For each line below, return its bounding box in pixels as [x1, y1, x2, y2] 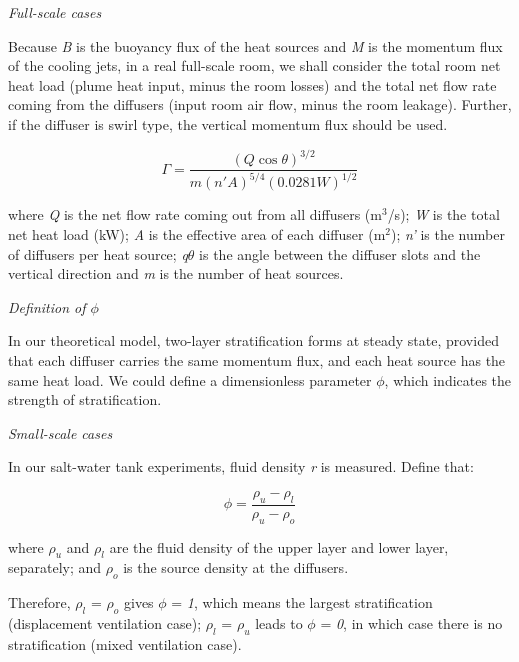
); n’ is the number [391, 224, 505, 245]
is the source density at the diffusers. [123, 557, 349, 578]
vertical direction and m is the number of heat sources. [8, 263, 344, 284]
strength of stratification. [8, 389, 162, 410]
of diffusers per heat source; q [8, 243, 188, 264]
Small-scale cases [8, 422, 113, 443]
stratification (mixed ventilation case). [8, 633, 242, 654]
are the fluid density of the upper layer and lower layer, [109, 536, 449, 557]
